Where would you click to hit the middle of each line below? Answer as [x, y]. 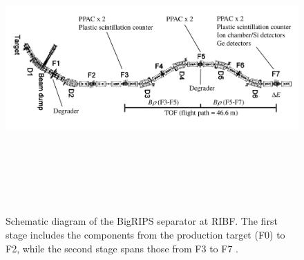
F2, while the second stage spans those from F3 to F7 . [122, 248]
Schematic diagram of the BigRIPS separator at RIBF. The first [142, 221]
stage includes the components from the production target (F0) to [145, 234]
